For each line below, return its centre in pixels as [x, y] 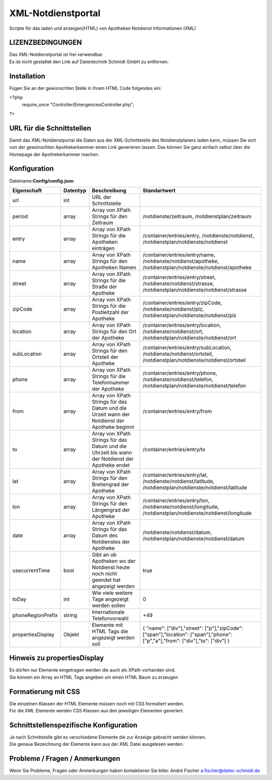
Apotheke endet [111, 465]
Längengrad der [111, 510]
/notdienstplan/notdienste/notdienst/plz [190, 315]
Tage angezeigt [110, 599]
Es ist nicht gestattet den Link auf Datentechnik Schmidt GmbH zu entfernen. [89, 62]
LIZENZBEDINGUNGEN [46, 43]
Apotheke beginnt [113, 427]
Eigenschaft [27, 190]
